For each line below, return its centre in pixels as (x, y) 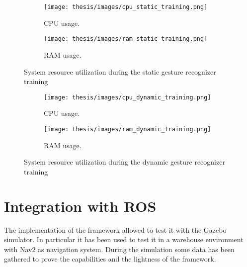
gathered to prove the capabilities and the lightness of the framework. (110, 259)
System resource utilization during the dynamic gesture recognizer (124, 162)
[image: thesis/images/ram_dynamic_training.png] (127, 129)
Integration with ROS (80, 206)
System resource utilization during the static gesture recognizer (120, 71)
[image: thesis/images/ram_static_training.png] (126, 39)
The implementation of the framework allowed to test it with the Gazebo (115, 229)
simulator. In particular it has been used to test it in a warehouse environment (124, 239)
